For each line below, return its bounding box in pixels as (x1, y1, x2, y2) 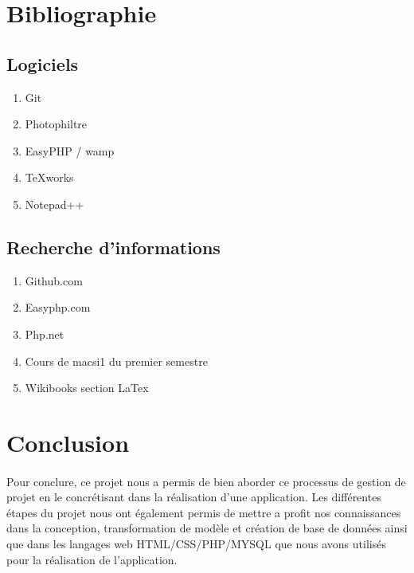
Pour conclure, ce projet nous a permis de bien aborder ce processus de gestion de (6, 473, 406, 489)
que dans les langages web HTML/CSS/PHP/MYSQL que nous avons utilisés (6, 536, 386, 552)
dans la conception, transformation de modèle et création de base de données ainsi (6, 520, 408, 536)
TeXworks (25, 169, 74, 186)
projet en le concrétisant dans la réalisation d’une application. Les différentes (6, 489, 381, 505)
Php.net (25, 325, 64, 342)
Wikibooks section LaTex (25, 379, 149, 396)
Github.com (25, 272, 83, 288)
